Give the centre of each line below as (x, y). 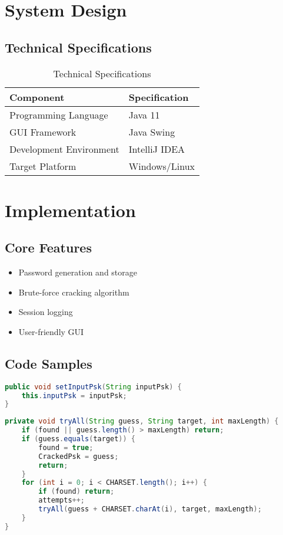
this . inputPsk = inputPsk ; (74, 395)
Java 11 (144, 114)
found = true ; (66, 447)
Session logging (46, 312)
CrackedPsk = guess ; (79, 456)
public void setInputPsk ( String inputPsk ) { (93, 387)
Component (37, 97)
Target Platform (43, 166)
